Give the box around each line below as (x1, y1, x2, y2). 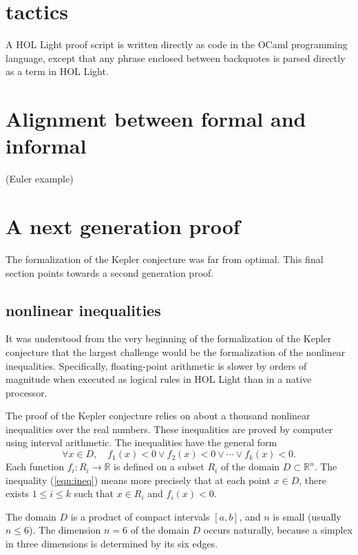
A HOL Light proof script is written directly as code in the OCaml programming (6, 37, 348, 52)
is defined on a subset (114, 459, 204, 474)
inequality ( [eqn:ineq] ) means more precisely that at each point (6, 472, 271, 487)
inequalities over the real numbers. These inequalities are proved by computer (6, 421, 333, 436)
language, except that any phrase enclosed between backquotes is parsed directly (6, 50, 346, 65)
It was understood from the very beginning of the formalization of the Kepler (6, 331, 332, 346)
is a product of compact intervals (70, 509, 210, 523)
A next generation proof (6, 212, 240, 240)
